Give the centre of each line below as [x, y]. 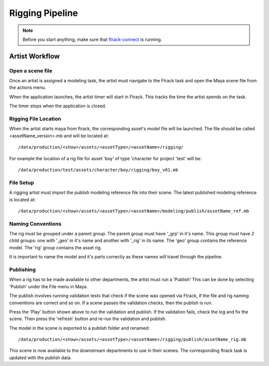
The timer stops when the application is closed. [58, 106]
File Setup [22, 183]
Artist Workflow [34, 56]
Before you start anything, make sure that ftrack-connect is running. [92, 39]
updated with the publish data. [40, 358]
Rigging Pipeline [44, 13]
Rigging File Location [35, 119]
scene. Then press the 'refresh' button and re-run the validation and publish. [88, 319]
